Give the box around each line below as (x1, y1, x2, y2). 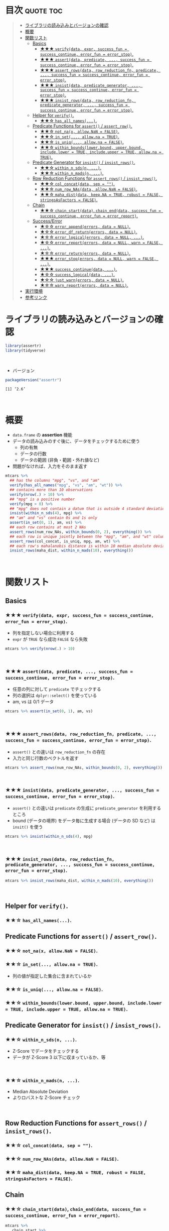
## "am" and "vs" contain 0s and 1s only (10, 515, 98, 520)
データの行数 (20, 451, 47, 457)
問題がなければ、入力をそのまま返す (12, 463, 88, 470)
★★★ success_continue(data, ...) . (40, 266, 117, 272)
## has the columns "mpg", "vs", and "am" (10, 478, 100, 483)
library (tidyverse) (5, 348, 46, 353)
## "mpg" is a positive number (10, 497, 75, 502)
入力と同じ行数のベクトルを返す (12, 755, 79, 761)
